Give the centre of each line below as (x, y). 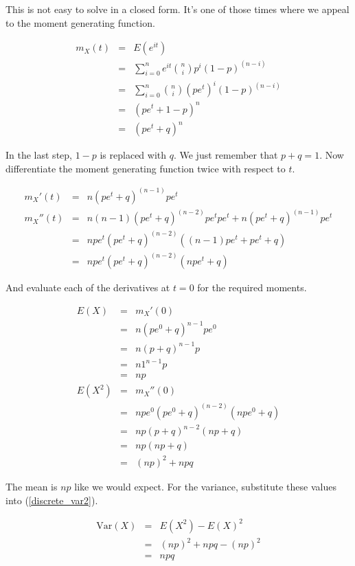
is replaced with (133, 155)
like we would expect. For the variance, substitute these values (205, 486)
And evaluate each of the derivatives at (88, 287)
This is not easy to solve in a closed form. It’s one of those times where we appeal (177, 9)
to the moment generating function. (80, 22)
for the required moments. (252, 287)
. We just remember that (226, 155)
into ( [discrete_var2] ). (52, 500)
